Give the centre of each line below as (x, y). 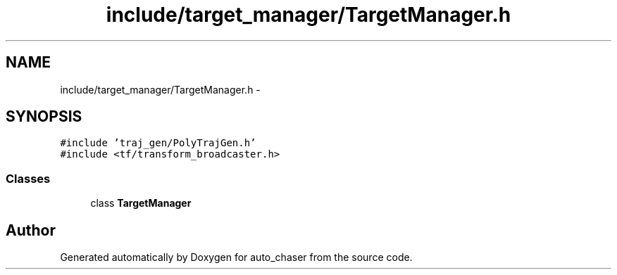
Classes (28, 178)
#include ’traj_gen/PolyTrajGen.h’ (158, 143)
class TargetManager (141, 203)
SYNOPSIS (44, 117)
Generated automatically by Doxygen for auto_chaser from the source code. (236, 257)
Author (31, 230)
